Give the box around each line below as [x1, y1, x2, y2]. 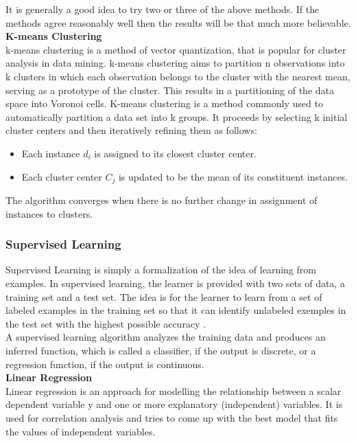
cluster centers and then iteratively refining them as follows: [5, 123, 257, 137]
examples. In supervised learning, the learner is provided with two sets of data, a [5, 275, 345, 290]
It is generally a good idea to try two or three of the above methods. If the [5, 2, 320, 16]
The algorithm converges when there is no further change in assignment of [5, 192, 318, 207]
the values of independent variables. [5, 424, 156, 438]
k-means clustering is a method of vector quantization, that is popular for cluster [5, 42, 346, 56]
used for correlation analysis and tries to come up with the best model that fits [5, 410, 338, 424]
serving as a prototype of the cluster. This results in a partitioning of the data [5, 82, 335, 97]
